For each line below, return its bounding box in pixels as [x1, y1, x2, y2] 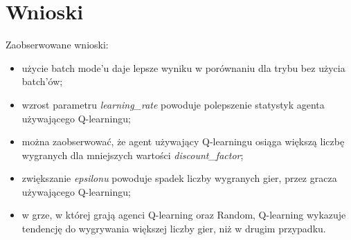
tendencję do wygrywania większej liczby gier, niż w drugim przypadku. [21, 221, 326, 236]
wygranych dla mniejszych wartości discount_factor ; [21, 147, 244, 162]
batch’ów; [21, 74, 63, 89]
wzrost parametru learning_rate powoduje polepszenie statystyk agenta [21, 97, 325, 111]
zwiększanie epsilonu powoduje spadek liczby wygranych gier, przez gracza [21, 171, 337, 185]
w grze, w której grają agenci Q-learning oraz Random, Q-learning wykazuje [21, 207, 346, 222]
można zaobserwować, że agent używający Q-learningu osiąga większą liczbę [21, 134, 345, 149]
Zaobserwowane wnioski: [6, 37, 109, 52]
